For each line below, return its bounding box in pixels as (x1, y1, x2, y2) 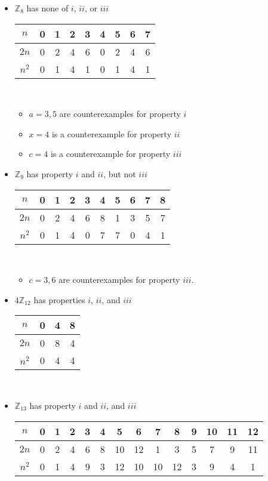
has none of (26, 2, 69, 14)
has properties (33, 293, 85, 306)
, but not (103, 167, 136, 180)
